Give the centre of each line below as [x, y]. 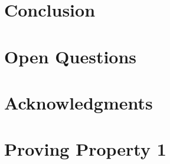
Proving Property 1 [85, 149]
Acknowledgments [79, 102]
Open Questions [71, 56]
